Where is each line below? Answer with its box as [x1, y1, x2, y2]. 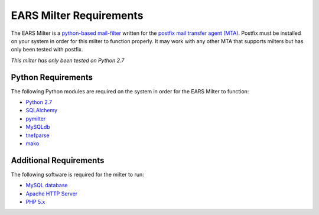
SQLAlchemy [25, 107, 58, 114]
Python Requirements [11, 72, 93, 82]
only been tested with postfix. [11, 46, 83, 53]
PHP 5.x [25, 198, 45, 206]
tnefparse [25, 132, 50, 139]
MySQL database [25, 182, 68, 189]
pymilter [25, 115, 46, 122]
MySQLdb [25, 123, 50, 131]
